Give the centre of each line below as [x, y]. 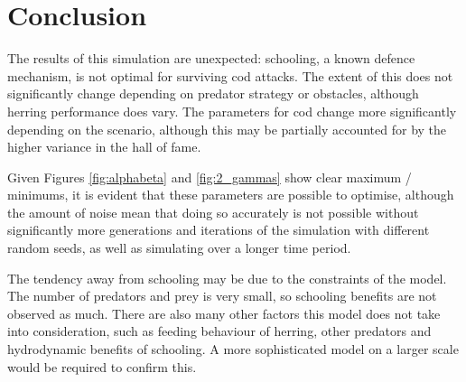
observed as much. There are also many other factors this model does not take [224, 313]
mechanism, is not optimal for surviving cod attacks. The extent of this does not [230, 75]
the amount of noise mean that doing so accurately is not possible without [213, 212]
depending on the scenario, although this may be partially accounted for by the [227, 129]
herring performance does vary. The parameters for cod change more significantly [232, 111]
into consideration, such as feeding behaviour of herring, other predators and [219, 331]
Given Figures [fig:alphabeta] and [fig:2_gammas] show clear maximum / [210, 177]
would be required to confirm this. [102, 366]
